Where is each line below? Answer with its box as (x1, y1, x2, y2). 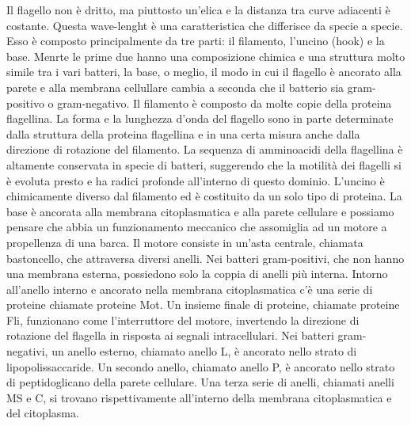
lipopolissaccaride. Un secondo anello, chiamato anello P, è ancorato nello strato (6, 358, 395, 375)
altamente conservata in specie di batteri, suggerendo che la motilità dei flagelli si (6, 156, 401, 173)
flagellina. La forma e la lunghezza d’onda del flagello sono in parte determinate (6, 110, 394, 127)
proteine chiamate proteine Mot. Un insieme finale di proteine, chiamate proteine (6, 296, 400, 313)
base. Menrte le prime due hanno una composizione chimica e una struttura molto (6, 48, 405, 64)
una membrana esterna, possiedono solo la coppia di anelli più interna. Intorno (6, 265, 388, 282)
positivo (6, 94, 44, 111)
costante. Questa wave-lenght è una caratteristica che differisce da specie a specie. (6, 17, 403, 33)
